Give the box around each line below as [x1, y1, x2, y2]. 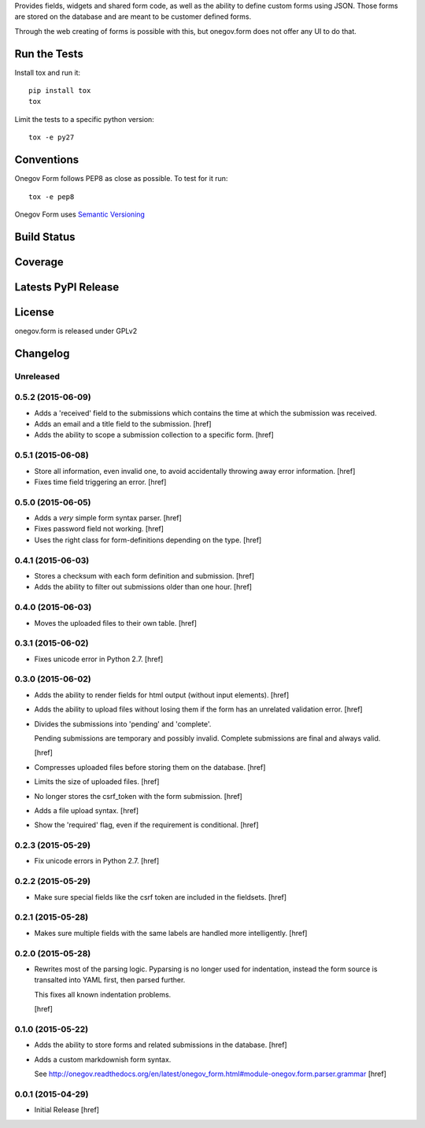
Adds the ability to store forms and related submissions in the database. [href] [34, 1040, 287, 1050]
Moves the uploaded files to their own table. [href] [34, 618, 197, 627]
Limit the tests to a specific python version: [14, 114, 155, 124]
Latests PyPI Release [14, 280, 120, 294]
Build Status [14, 230, 76, 243]
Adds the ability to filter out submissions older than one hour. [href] [34, 582, 252, 592]
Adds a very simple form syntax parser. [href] [34, 513, 183, 523]
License [14, 305, 54, 319]
